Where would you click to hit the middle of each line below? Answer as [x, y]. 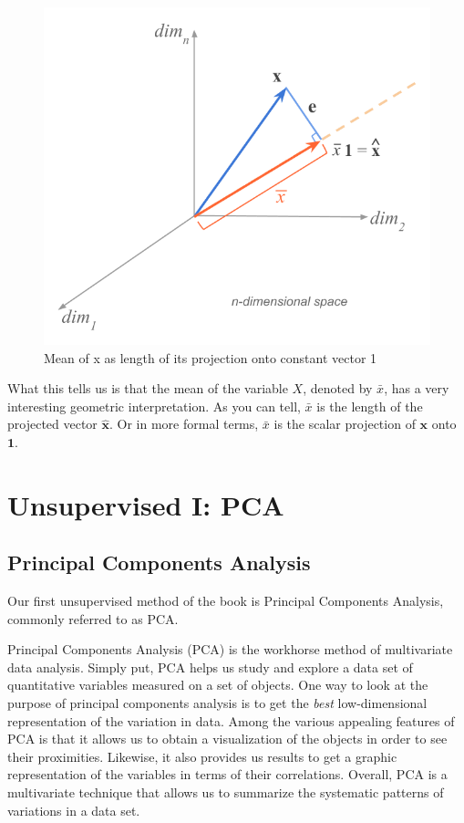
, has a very [417, 388]
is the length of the [370, 406]
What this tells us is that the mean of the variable [148, 388]
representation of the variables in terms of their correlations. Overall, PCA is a [227, 774]
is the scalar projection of [345, 424]
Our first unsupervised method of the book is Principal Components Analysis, [226, 601]
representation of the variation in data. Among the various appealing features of [231, 720]
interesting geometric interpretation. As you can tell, [154, 406]
